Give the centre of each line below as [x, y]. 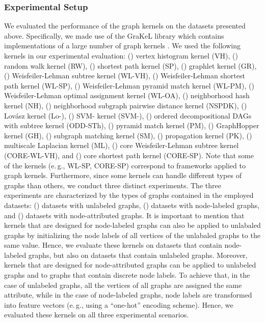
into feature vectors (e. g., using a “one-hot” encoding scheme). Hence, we [119, 304]
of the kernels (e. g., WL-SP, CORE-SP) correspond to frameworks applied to [125, 165]
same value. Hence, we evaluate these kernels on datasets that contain [113, 245]
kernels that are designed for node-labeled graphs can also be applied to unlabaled [132, 225]
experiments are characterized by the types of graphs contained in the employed [129, 195]
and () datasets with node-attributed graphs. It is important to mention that [124, 215]
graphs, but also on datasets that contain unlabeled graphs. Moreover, [138, 255]
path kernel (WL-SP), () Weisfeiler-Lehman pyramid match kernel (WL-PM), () [129, 85]
